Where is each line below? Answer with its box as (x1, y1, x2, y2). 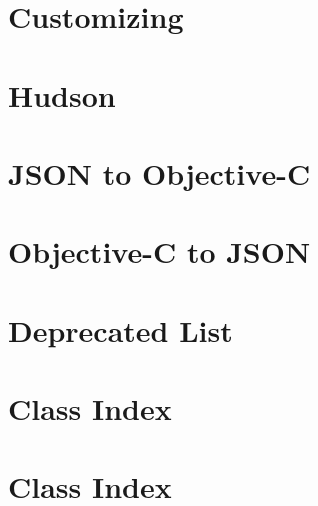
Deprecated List (8, 309, 233, 350)
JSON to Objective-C (8, 152, 311, 193)
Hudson (8, 74, 116, 115)
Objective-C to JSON (8, 231, 311, 272)
